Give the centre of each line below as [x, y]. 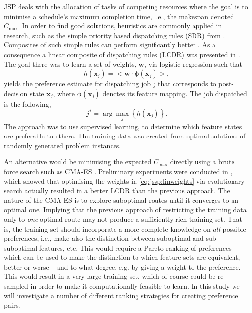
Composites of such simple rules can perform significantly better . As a [110, 45]
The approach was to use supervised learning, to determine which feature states [123, 126]
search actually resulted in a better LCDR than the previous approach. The [117, 190]
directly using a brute [202, 162]
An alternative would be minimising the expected [78, 162]
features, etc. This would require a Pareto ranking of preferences [135, 247]
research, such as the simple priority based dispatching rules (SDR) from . [115, 35]
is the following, [28, 104]
